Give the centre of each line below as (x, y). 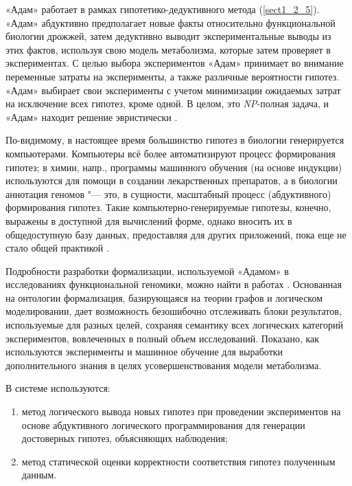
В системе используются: (58, 388)
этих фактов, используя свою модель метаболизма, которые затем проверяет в (168, 49)
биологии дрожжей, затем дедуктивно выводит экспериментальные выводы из (168, 36)
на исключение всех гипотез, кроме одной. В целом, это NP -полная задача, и (167, 103)
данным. (39, 475)
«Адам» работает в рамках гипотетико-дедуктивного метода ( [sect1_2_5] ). (163, 9)
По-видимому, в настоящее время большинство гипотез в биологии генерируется (175, 140)
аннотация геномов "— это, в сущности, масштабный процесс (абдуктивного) (168, 194)
